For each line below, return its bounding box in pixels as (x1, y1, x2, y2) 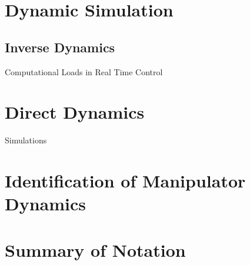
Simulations (5, 134, 47, 146)
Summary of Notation (5, 237, 186, 261)
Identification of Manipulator (5, 169, 246, 193)
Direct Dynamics (5, 100, 145, 124)
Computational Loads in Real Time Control (5, 65, 163, 78)
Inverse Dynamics (5, 38, 115, 56)
